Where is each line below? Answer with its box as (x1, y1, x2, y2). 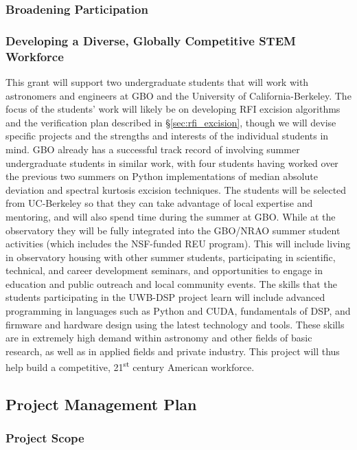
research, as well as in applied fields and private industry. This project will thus (5, 344, 340, 358)
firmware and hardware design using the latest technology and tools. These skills (5, 317, 345, 331)
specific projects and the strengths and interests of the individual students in (5, 128, 329, 143)
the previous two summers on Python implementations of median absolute (5, 169, 318, 183)
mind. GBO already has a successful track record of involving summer (5, 142, 300, 156)
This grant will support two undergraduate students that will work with (5, 74, 309, 89)
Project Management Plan (5, 394, 197, 415)
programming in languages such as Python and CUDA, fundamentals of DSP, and (5, 304, 351, 318)
